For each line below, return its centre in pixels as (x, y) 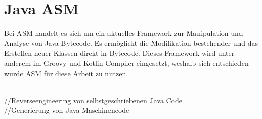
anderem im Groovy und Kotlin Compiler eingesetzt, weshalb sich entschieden (126, 63)
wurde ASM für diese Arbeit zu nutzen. (66, 73)
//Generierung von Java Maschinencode (67, 110)
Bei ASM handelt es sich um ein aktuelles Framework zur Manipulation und (124, 33)
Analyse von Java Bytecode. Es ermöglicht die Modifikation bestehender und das (131, 43)
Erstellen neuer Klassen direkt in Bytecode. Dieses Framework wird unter (119, 53)
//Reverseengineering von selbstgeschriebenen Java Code (93, 100)
